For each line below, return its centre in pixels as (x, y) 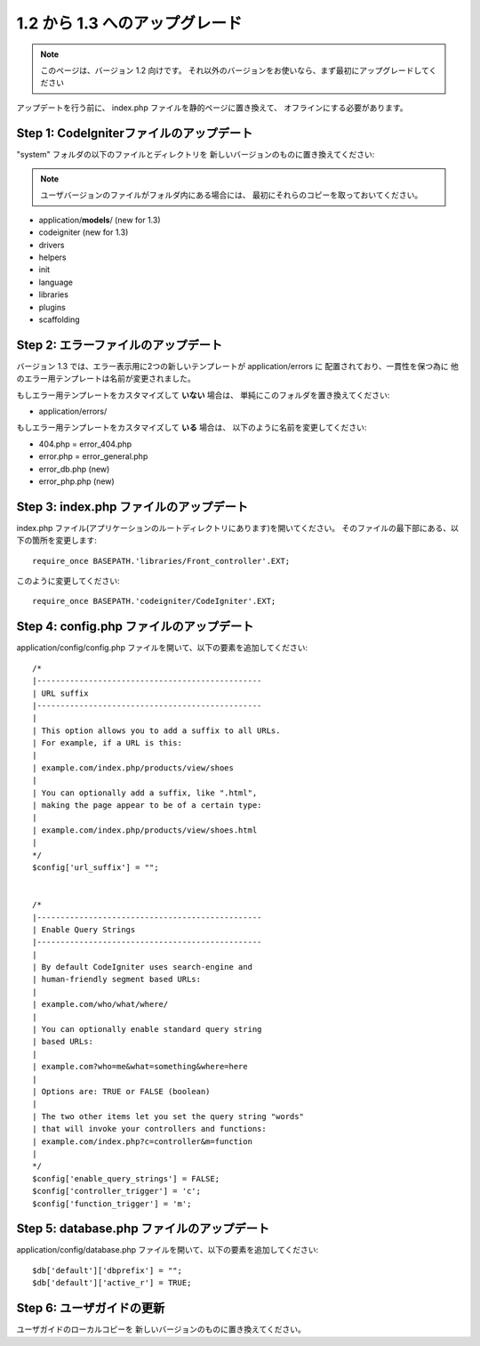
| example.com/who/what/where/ (100, 1004)
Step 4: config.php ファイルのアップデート (135, 627)
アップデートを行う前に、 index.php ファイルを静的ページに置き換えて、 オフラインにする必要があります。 (212, 108)
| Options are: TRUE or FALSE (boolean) (121, 1091)
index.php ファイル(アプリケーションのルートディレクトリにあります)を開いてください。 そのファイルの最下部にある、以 (238, 528)
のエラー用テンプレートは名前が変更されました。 (106, 379)
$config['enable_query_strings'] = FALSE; (126, 1178)
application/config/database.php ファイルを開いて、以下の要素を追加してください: (168, 1250)
